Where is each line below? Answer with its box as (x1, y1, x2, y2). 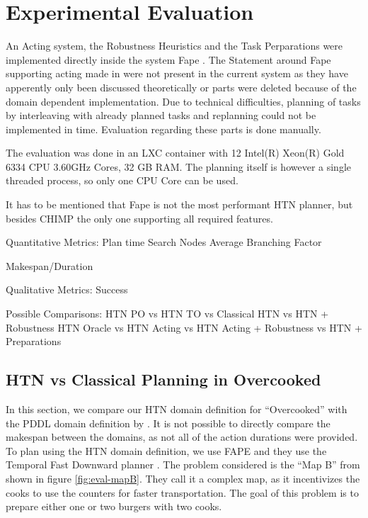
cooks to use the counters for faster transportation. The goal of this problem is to (6, 485, 359, 500)
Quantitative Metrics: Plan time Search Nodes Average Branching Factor (6, 235, 322, 249)
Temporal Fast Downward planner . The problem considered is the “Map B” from (6, 457, 360, 472)
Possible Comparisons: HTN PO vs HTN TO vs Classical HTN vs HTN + (6, 306, 329, 321)
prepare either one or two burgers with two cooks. (6, 499, 222, 514)
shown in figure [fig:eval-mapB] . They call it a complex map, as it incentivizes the (6, 471, 360, 485)
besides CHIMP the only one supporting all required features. (6, 210, 273, 225)
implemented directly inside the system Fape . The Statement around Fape (6, 52, 331, 67)
